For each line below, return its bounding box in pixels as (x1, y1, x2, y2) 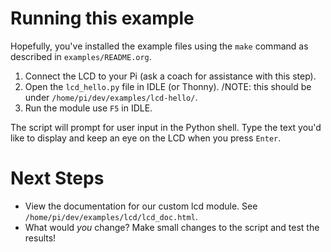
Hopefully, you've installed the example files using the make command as (10, 40, 309, 52)
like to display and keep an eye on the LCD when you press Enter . (10, 132, 282, 144)
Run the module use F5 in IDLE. (24, 102, 153, 114)
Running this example (10, 7, 195, 30)
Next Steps (10, 167, 105, 190)
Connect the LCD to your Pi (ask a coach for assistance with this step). (24, 70, 317, 82)
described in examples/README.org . (10, 50, 152, 62)
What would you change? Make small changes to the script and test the (24, 221, 320, 233)
